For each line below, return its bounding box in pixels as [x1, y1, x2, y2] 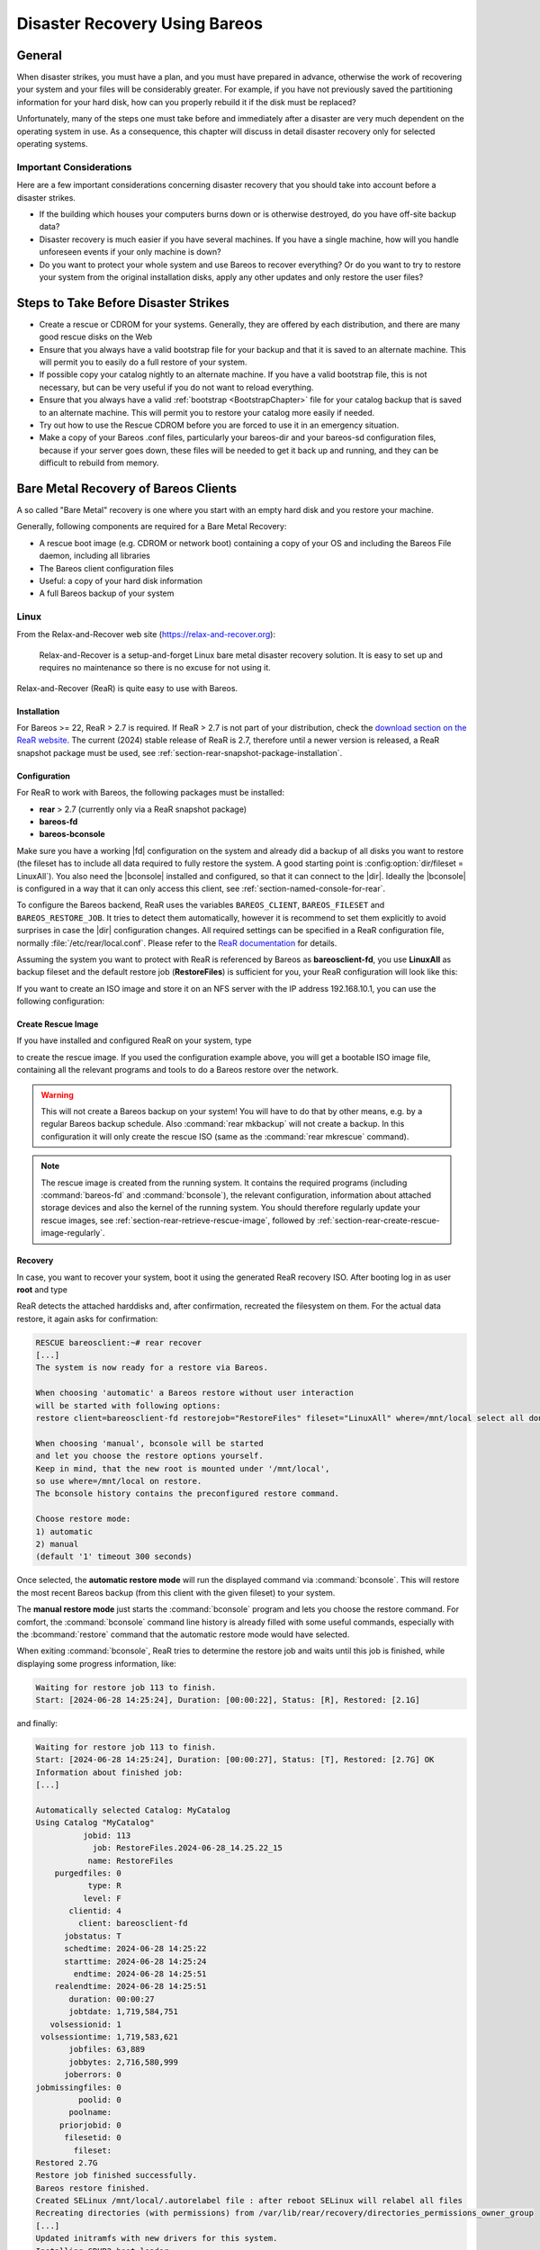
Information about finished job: [35, 1767, 184, 1777]
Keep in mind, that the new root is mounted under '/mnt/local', [35, 1463, 330, 1473]
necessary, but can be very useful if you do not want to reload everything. [39, 382, 314, 392]
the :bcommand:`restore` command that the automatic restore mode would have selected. [16, 1629, 350, 1640]
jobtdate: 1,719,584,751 [68, 2007, 179, 2017]
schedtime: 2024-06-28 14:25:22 [64, 1944, 207, 1954]
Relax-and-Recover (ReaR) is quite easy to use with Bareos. [16, 682, 238, 693]
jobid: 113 [82, 1830, 131, 1840]
